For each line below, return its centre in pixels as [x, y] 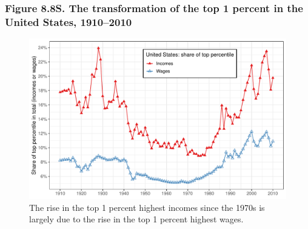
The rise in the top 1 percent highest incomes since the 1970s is [147, 207]
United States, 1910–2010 [69, 21]
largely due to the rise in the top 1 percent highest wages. [136, 219]
